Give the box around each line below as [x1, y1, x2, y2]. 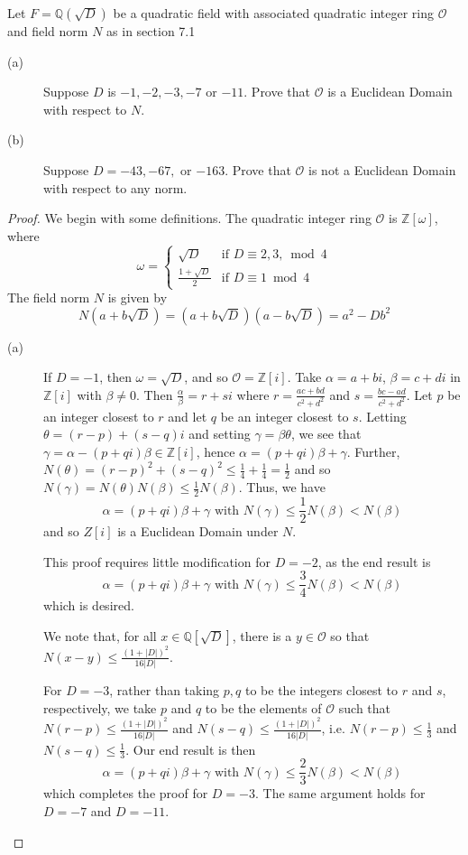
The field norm [7, 288, 90, 306]
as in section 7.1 [106, 22, 196, 40]
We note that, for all [43, 627, 157, 645]
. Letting [358, 406, 407, 425]
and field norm [7, 22, 88, 40]
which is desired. [43, 596, 134, 615]
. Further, [346, 441, 400, 460]
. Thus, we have [238, 478, 326, 497]
